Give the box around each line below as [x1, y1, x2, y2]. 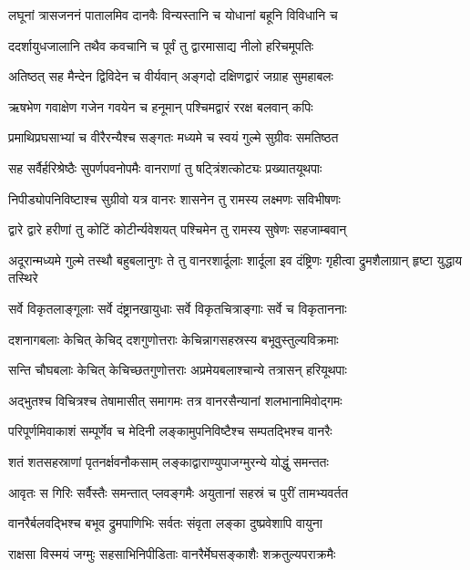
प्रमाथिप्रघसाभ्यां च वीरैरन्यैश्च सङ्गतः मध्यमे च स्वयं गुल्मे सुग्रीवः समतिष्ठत [8, 128, 339, 147]
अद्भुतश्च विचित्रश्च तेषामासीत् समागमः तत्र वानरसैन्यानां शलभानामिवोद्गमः [8, 390, 342, 409]
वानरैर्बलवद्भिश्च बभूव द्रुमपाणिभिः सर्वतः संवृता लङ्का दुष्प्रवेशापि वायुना [8, 513, 322, 533]
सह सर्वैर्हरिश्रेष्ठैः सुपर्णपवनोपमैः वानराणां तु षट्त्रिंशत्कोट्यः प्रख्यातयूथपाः [8, 158, 322, 177]
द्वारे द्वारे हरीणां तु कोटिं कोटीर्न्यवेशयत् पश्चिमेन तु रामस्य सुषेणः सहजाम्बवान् [8, 220, 347, 239]
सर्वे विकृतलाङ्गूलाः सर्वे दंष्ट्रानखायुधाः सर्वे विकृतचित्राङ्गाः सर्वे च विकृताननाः [8, 298, 347, 317]
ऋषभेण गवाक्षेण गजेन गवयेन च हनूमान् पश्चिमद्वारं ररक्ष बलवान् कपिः [8, 97, 313, 116]
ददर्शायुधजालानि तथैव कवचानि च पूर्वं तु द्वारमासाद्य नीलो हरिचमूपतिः [8, 36, 314, 55]
